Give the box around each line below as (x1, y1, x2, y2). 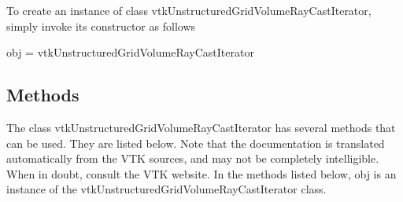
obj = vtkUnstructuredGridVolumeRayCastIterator (6, 44, 254, 61)
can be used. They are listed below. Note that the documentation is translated (6, 134, 385, 151)
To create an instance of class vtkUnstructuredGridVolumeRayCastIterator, (6, 2, 372, 18)
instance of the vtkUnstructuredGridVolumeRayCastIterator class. (6, 181, 327, 197)
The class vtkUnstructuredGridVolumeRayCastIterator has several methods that (6, 119, 396, 135)
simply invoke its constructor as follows (6, 17, 196, 34)
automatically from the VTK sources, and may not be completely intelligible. (6, 150, 379, 167)
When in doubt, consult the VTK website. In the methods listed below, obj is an (6, 165, 397, 182)
